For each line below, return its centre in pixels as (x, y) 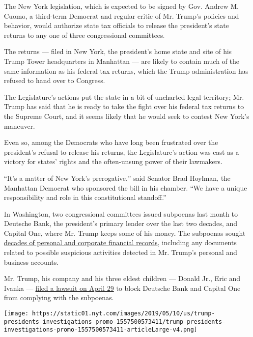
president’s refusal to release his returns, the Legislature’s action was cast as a (122, 152)
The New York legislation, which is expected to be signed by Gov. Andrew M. (121, 6)
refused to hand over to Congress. (55, 80)
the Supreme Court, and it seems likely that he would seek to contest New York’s (126, 116)
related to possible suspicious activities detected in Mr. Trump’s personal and (121, 252)
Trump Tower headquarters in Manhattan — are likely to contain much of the (122, 61)
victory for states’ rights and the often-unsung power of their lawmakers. (113, 161)
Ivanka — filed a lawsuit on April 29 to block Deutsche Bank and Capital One (122, 288)
